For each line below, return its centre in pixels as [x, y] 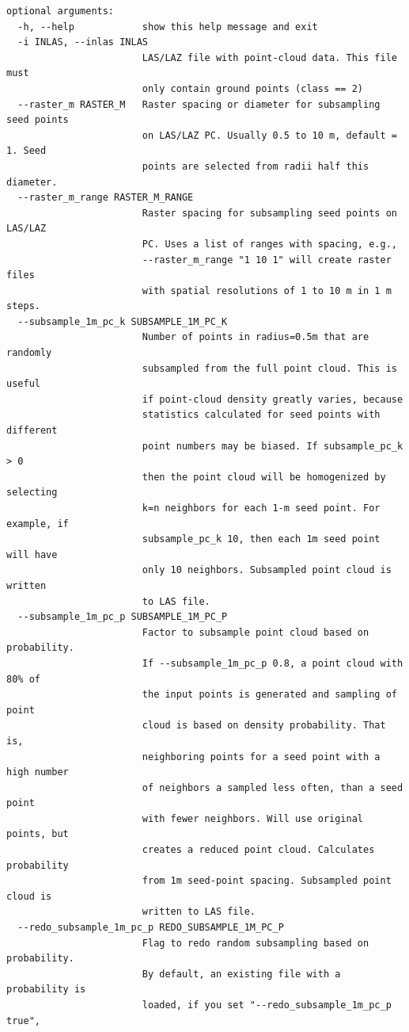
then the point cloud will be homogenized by [264, 477]
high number [38, 772]
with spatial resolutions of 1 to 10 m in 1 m [267, 290]
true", [23, 1021]
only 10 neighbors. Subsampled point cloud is [267, 570]
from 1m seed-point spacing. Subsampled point [267, 881]
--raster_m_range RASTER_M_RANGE [106, 198]
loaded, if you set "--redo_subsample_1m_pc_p [267, 1005]
